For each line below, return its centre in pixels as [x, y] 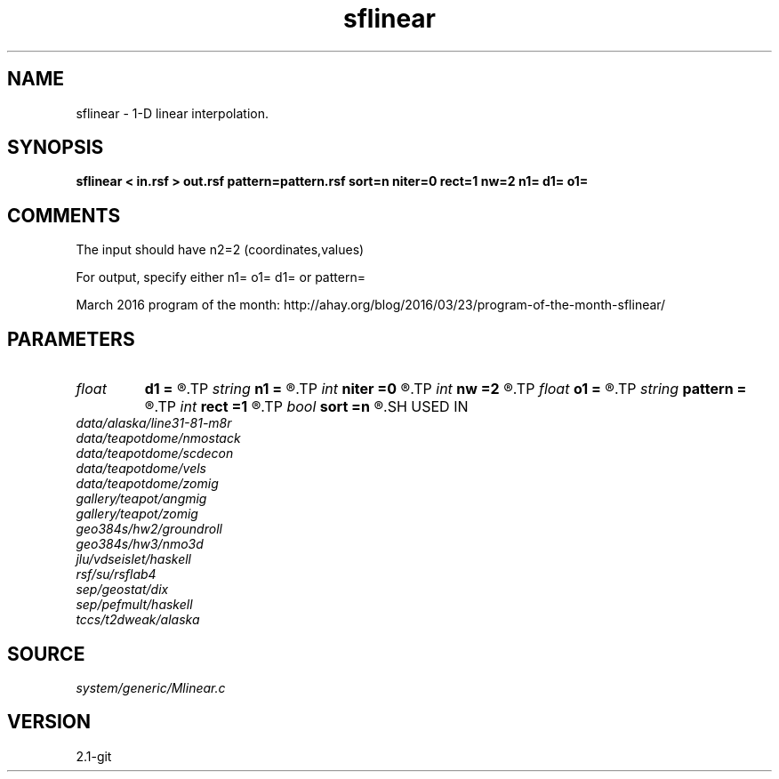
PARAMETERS [71, 339]
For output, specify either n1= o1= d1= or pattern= [221, 277]
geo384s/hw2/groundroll [149, 529]
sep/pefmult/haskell [134, 605]
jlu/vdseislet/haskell [133, 559]
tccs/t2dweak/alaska [138, 620]
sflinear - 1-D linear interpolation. [173, 113]
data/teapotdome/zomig [147, 484]
